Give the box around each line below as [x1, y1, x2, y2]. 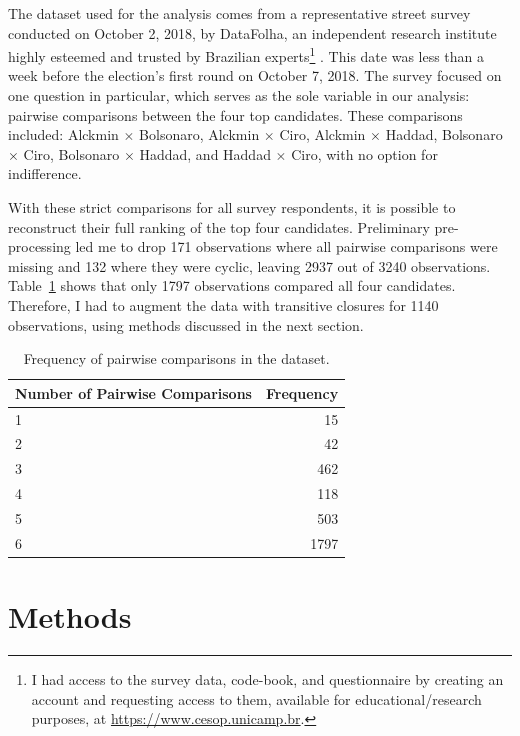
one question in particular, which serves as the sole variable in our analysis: [8, 85, 470, 106]
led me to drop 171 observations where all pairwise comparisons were [75, 236, 498, 257]
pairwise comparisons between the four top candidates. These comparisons [8, 104, 463, 125]
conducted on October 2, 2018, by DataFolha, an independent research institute [8, 22, 497, 43]
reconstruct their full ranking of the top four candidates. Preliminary [8, 216, 430, 237]
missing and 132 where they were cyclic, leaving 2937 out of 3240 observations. [8, 255, 491, 276]
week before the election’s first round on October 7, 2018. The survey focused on [8, 65, 502, 86]
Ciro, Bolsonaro [23, 143, 120, 164]
